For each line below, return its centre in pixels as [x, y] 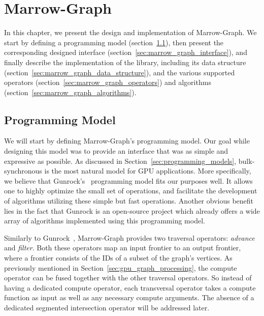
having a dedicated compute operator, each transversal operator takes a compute [130, 287]
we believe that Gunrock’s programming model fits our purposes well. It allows [128, 180]
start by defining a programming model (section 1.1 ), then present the [114, 42]
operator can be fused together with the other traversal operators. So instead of [128, 278]
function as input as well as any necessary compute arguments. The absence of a [129, 297]
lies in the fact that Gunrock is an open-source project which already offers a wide [132, 210]
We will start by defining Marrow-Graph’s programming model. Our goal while [127, 141]
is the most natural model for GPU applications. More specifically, [148, 171]
